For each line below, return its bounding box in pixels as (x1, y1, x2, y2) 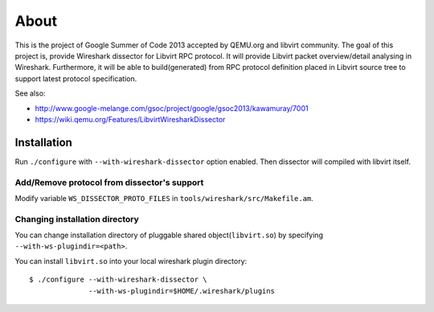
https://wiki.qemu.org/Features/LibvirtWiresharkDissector (35, 114, 226, 124)
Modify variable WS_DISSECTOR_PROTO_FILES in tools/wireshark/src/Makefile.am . (14, 193, 313, 203)
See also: (14, 88, 46, 98)
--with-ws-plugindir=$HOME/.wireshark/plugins (88, 286, 275, 295)
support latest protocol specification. (14, 73, 137, 84)
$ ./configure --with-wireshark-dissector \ (29, 275, 208, 285)
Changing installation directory (14, 213, 140, 224)
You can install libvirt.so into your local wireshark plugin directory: (14, 256, 248, 265)
